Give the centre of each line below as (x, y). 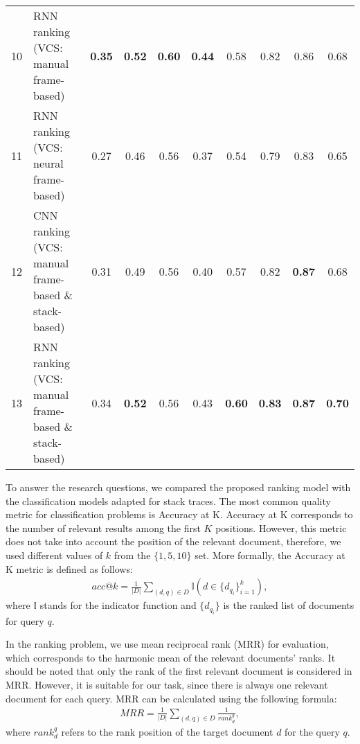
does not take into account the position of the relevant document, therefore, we (173, 541)
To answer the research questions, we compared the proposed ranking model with (178, 487)
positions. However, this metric (281, 528)
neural (48, 163)
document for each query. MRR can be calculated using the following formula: (171, 698)
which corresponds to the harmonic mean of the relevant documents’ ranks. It (171, 657)
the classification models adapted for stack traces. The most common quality (168, 501)
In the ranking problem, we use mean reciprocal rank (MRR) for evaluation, (167, 644)
